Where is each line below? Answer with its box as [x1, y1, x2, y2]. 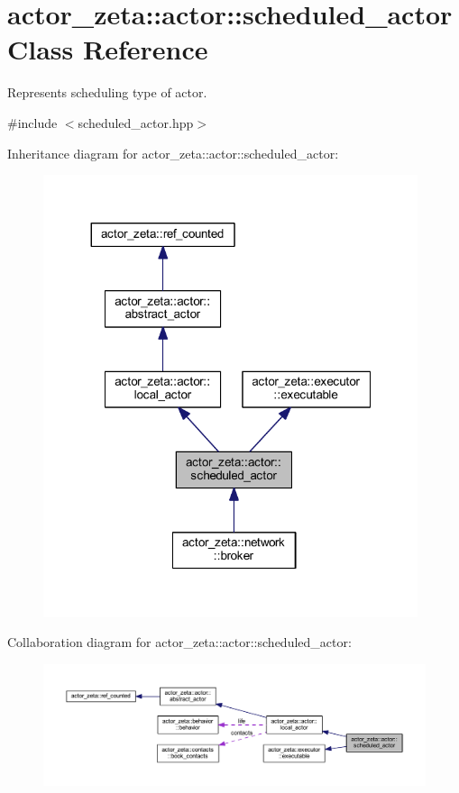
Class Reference [7, 31, 208, 68]
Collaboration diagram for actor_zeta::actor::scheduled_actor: [7, 633, 352, 652]
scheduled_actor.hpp [78, 113, 194, 132]
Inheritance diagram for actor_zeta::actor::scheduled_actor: [7, 143, 339, 162]
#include [7, 113, 58, 132]
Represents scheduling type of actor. [7, 83, 207, 102]
